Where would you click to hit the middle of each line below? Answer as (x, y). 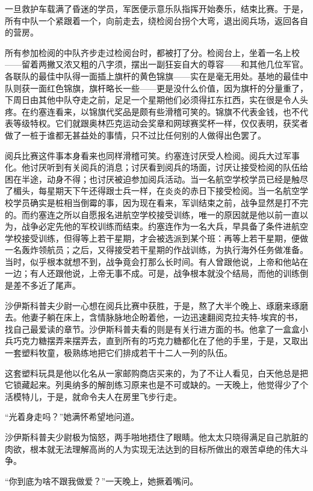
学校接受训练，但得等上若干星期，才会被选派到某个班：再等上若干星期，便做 (156, 238)
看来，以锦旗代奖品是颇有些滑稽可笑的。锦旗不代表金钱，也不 (177, 111)
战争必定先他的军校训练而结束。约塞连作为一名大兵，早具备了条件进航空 (165, 226)
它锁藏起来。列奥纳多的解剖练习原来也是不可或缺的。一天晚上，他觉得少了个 (156, 385)
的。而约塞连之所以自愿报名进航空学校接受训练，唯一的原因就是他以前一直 (152, 214)
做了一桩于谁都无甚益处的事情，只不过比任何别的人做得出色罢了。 (135, 135)
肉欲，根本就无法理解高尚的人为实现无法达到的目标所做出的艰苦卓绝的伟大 (152, 449)
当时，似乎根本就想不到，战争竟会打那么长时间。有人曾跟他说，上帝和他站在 (156, 261)
